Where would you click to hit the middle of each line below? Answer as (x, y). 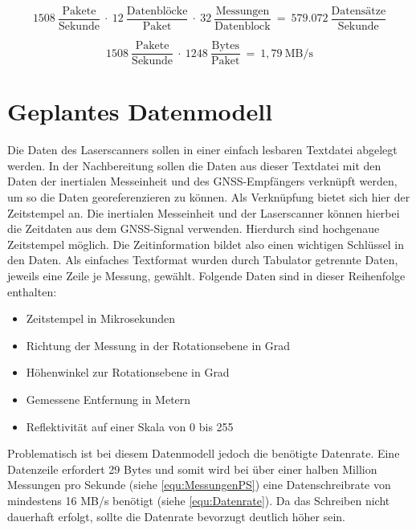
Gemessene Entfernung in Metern (108, 399)
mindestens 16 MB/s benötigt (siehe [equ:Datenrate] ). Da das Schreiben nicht (199, 500)
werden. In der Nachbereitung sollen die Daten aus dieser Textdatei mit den (194, 165)
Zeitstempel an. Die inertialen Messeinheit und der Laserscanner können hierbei (204, 212)
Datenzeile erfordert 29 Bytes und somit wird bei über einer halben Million (192, 469)
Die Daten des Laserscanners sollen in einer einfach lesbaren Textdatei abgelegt (202, 150)
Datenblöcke (157, 11)
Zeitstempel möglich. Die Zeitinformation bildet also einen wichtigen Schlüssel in (206, 244)
